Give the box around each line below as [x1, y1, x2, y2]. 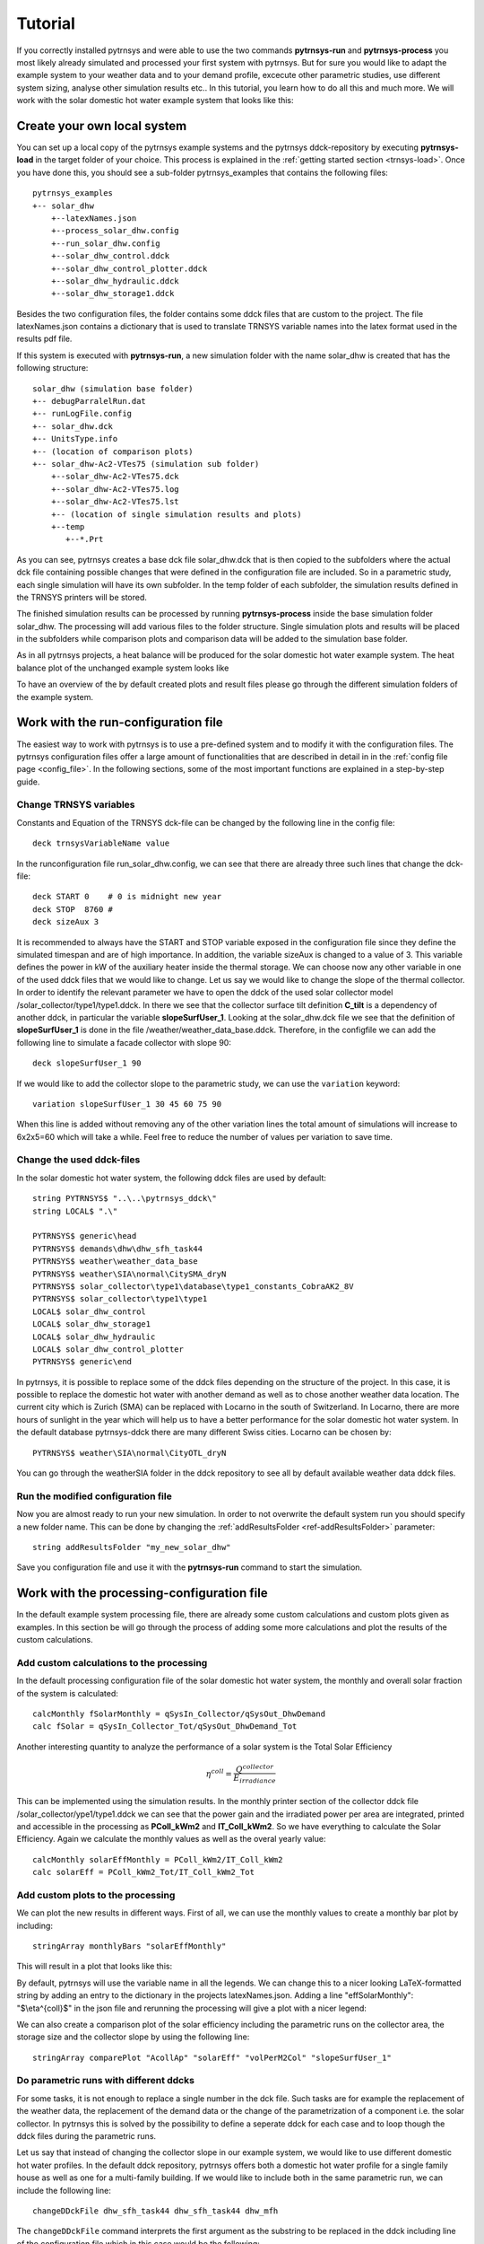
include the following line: [16, 2185, 111, 2196]
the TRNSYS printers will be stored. [16, 592, 148, 602]
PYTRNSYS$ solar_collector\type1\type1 [32, 1293, 208, 1304]
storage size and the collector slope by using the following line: [16, 2031, 250, 2042]
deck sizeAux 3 [32, 916, 99, 927]
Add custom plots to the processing [16, 1889, 176, 1901]
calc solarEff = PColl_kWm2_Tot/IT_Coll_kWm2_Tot [32, 1867, 255, 1878]
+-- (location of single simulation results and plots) [50, 509, 302, 520]
